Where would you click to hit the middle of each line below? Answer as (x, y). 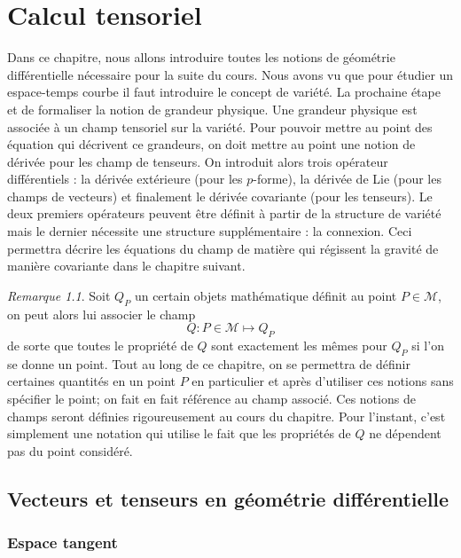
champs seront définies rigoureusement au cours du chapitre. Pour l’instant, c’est (227, 416)
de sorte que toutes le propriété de (100, 346)
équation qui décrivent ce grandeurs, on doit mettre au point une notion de (211, 144)
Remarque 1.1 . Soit (59, 295)
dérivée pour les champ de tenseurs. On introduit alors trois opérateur (198, 161)
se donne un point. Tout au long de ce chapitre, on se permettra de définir (209, 363)
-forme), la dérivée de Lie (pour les (347, 179)
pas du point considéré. (70, 450)
